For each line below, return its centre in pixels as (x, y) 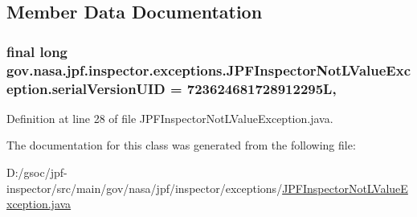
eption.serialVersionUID (86, 88)
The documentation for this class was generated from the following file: (181, 145)
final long (37, 51)
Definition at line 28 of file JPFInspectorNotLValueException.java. (170, 118)
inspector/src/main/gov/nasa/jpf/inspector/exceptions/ (145, 188)
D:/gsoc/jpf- (37, 172)
